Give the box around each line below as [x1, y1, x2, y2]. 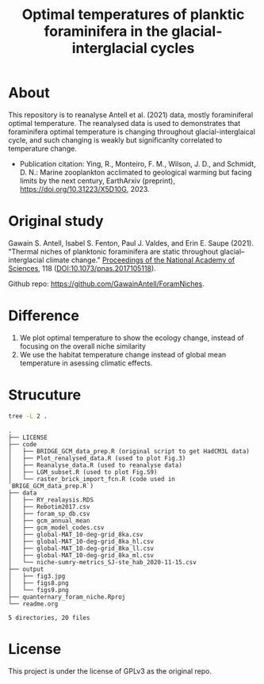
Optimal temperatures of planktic [21, 6, 245, 24]
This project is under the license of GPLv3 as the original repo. [8, 666, 212, 675]
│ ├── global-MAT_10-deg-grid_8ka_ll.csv [8, 545, 155, 552]
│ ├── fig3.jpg [8, 572, 66, 580]
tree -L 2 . [8, 412, 48, 420]
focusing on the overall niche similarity [19, 341, 147, 350]
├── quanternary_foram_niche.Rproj [8, 593, 126, 601]
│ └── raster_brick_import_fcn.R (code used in [8, 475, 176, 483]
